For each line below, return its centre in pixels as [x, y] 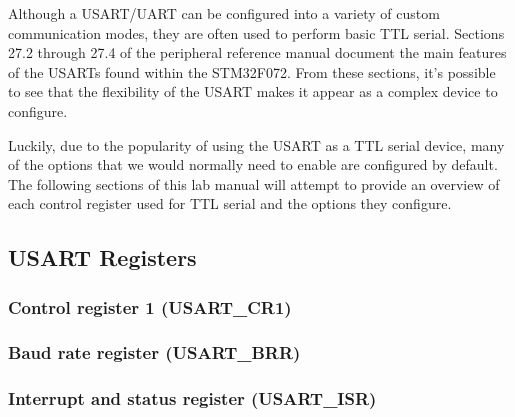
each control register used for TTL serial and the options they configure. [230, 203]
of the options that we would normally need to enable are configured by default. [253, 164]
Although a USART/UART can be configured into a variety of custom [224, 13]
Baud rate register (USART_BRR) [154, 352]
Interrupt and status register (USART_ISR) [192, 398]
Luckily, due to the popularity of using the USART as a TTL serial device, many [256, 144]
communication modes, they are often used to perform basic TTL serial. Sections [256, 32]
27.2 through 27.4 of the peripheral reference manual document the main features [257, 52]
